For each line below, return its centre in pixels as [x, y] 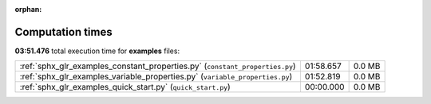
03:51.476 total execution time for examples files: [97, 51]
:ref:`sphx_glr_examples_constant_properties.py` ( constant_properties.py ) [158, 66]
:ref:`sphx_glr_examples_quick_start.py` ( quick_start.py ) [125, 87]
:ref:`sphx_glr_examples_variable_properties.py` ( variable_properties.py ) [156, 77]
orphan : [28, 9]
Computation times [63, 32]
